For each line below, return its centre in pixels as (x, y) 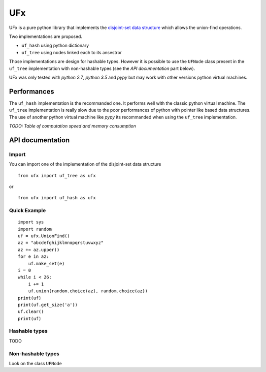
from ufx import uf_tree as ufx (57, 175)
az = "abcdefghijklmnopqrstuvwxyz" (61, 243)
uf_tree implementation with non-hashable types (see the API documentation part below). (102, 68)
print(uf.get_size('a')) (48, 305)
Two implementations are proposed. (46, 36)
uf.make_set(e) (46, 263)
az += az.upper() (39, 249)
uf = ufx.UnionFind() (44, 236)
